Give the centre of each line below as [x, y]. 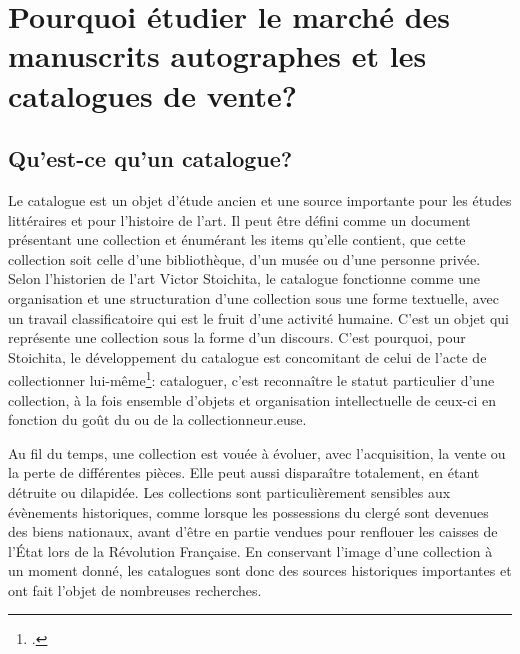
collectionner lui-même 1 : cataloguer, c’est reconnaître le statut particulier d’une [251, 378]
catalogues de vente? [153, 94]
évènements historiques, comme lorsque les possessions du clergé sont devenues [248, 511]
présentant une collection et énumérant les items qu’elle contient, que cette [237, 239]
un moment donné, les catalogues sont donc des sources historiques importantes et [260, 570]
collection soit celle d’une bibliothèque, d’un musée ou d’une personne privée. [244, 258]
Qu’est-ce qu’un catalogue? [150, 158]
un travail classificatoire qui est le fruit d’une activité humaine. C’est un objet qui [258, 317]
